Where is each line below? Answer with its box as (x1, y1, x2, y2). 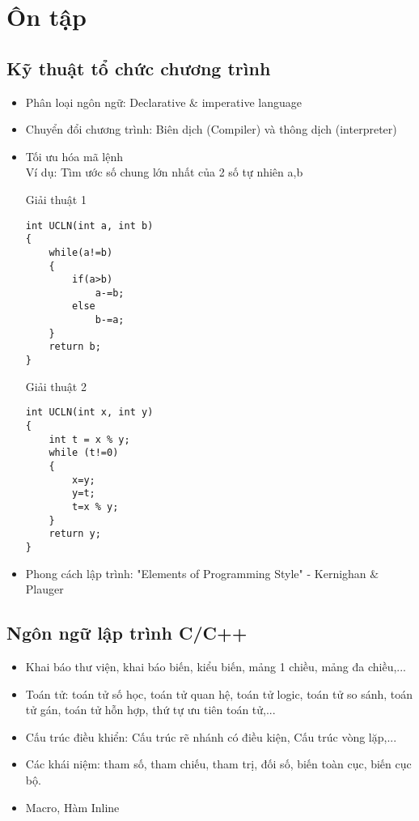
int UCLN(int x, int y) (25, 406, 154, 419)
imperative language (201, 93, 302, 110)
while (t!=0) (49, 447, 119, 459)
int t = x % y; (49, 433, 130, 445)
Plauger (25, 581, 64, 598)
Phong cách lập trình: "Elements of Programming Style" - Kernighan (25, 564, 366, 581)
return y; (49, 528, 101, 540)
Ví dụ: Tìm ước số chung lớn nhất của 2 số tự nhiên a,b (25, 164, 303, 181)
